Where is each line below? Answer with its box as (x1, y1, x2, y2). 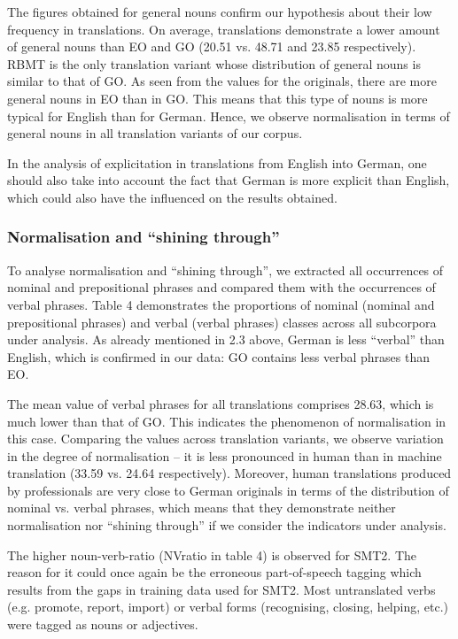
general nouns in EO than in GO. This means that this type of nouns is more (7, 89, 428, 107)
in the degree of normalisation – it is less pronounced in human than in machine (7, 446, 442, 465)
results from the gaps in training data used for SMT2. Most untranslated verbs (7, 580, 436, 598)
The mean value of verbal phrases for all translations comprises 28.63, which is (7, 394, 434, 412)
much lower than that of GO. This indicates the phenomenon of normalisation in (7, 412, 446, 430)
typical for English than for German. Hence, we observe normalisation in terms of (7, 106, 450, 125)
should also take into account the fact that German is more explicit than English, (7, 171, 450, 189)
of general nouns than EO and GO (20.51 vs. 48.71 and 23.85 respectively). (7, 37, 416, 56)
